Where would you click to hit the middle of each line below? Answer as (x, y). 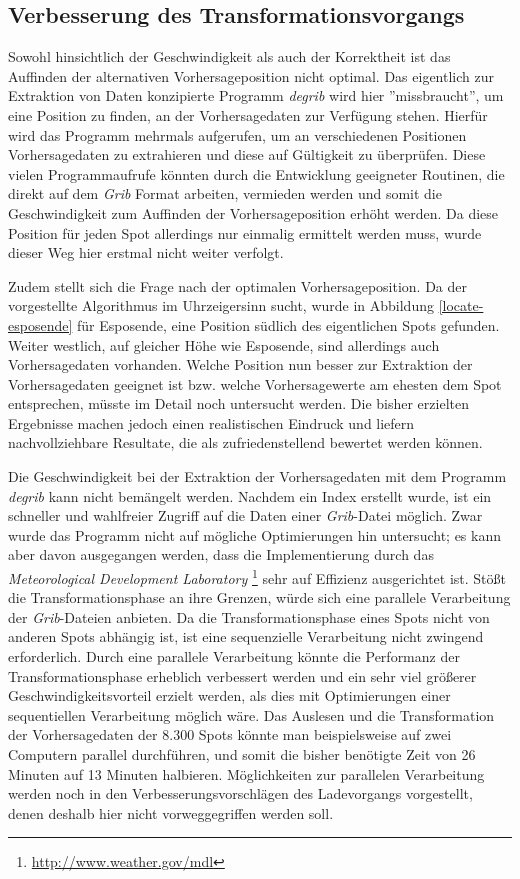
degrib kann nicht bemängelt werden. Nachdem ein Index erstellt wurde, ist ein (250, 495)
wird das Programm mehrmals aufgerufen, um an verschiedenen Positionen (237, 134)
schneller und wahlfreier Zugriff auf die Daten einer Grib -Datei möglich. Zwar (245, 515)
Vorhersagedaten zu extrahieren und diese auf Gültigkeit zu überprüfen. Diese (247, 154)
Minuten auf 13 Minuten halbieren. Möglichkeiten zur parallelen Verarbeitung (246, 773)
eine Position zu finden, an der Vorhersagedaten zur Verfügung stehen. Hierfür (248, 114)
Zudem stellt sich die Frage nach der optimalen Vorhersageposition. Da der (238, 285)
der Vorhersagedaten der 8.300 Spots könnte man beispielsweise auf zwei (230, 734)
